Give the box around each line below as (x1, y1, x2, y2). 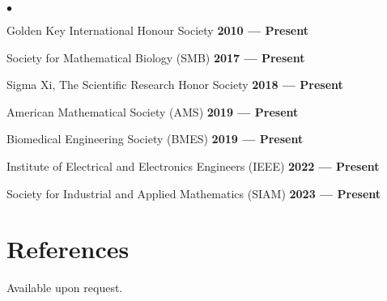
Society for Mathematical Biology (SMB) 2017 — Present (6, 49, 305, 66)
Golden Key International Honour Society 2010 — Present (6, 22, 308, 38)
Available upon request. (6, 279, 123, 296)
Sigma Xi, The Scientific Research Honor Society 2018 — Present (6, 76, 343, 93)
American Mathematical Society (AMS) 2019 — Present (6, 103, 299, 120)
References (6, 232, 130, 265)
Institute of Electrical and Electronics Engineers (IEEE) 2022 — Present (6, 157, 380, 174)
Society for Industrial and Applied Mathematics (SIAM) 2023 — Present (6, 184, 381, 201)
